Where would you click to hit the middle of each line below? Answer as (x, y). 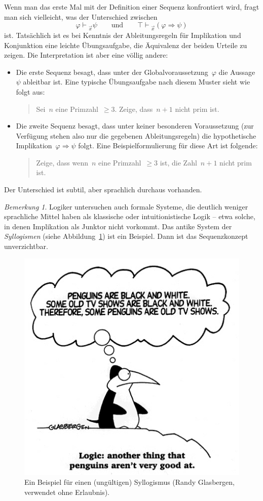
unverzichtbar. (26, 246)
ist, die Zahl (178, 162)
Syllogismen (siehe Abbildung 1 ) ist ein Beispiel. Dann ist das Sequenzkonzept (126, 236)
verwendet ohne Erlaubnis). (67, 492)
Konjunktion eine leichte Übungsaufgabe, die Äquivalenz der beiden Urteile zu (126, 45)
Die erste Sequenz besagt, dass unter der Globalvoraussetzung (112, 72)
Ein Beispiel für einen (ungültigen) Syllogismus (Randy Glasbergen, (129, 482)
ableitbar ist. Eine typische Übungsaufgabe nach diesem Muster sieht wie (137, 82)
